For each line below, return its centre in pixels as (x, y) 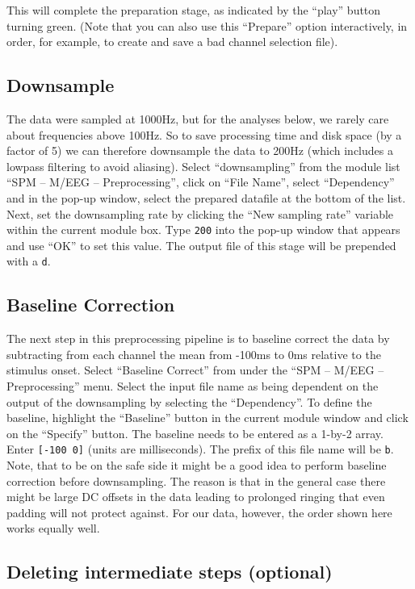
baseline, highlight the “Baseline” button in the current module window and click (207, 418)
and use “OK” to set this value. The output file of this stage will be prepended (201, 245)
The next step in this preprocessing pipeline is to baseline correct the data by (198, 338)
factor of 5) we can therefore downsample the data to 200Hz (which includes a (200, 150)
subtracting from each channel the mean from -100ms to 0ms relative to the (194, 354)
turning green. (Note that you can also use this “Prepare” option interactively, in (207, 25)
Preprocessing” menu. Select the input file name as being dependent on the (193, 386)
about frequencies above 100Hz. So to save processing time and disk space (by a (204, 134)
